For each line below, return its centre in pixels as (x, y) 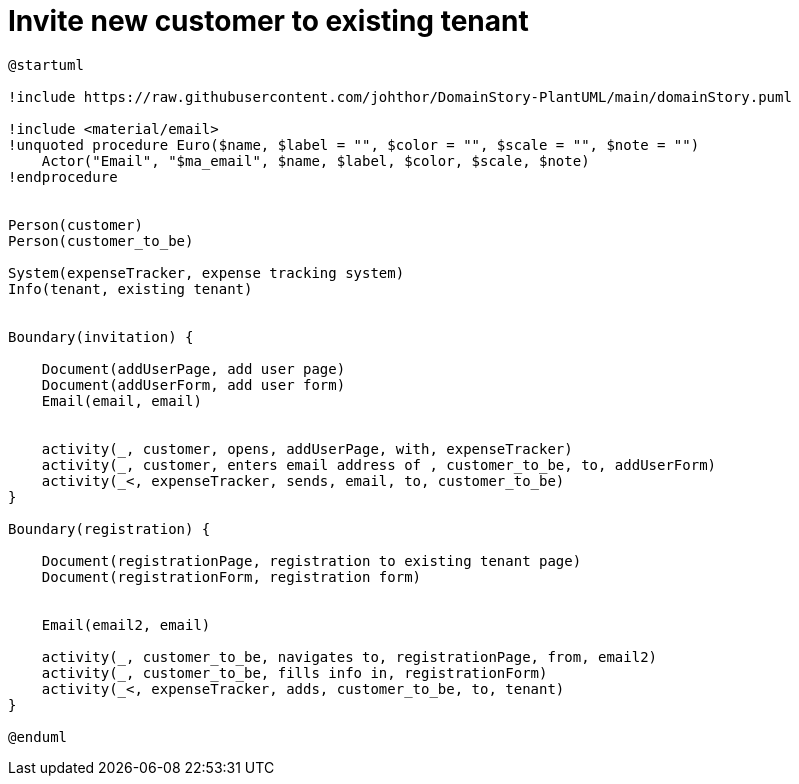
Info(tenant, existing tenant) (130, 288)
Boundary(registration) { (109, 528)
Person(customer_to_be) (101, 240)
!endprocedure (63, 176)
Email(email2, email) (126, 624)
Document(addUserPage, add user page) (193, 368)
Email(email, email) (121, 400)
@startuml (46, 64)
